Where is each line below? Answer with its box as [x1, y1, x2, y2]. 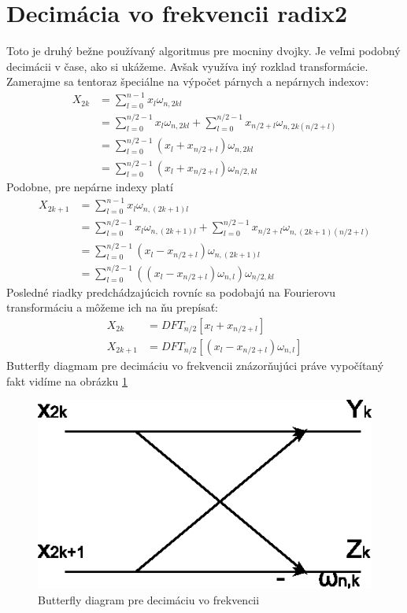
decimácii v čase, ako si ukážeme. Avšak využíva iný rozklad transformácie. [6, 57, 368, 74]
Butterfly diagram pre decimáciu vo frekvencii [38, 591, 260, 607]
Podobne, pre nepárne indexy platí [6, 179, 173, 195]
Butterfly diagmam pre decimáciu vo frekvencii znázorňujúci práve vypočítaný [6, 356, 384, 373]
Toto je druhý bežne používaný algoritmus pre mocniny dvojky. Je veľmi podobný [6, 42, 401, 59]
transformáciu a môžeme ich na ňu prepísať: [6, 299, 218, 316]
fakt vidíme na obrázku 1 [6, 372, 128, 389]
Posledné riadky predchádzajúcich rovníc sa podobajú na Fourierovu [6, 283, 336, 300]
